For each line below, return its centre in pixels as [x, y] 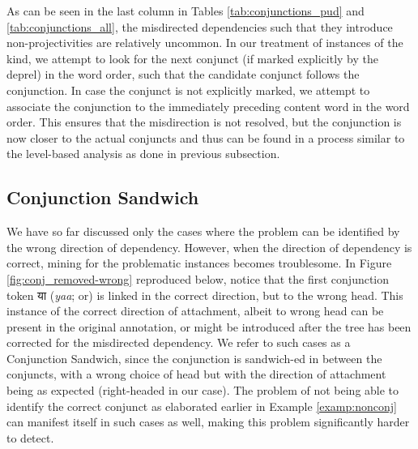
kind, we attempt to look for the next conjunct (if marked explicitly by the [192, 58]
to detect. [30, 437]
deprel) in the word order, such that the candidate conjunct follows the [183, 74]
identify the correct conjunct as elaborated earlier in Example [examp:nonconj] [202, 406]
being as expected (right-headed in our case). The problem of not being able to [203, 390]
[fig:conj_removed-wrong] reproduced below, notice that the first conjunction [198, 278]
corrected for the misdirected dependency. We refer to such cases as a [179, 342]
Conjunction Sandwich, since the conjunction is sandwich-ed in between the [194, 358]
